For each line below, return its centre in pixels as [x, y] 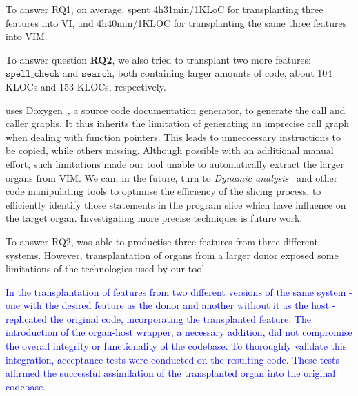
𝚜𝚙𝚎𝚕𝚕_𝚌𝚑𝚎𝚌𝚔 [33, 74]
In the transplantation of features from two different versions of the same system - [179, 291]
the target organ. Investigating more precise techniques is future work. [154, 218]
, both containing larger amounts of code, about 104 [222, 73]
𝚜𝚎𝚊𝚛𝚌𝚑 [97, 74]
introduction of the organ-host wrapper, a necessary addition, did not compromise [179, 332]
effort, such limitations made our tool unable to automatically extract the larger [175, 163]
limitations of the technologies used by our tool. [107, 268]
